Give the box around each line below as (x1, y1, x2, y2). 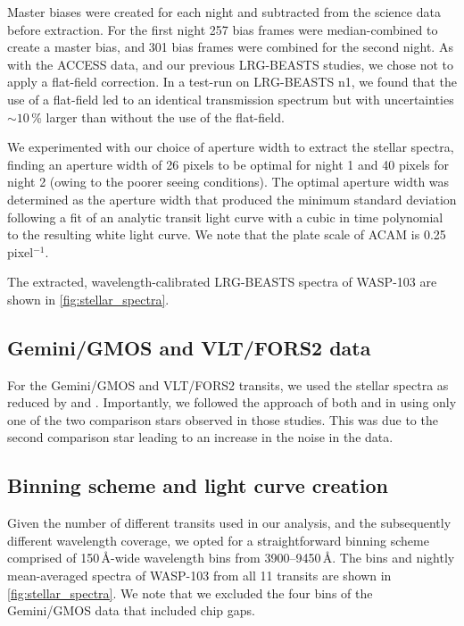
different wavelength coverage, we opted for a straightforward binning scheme (7, 530, 429, 549)
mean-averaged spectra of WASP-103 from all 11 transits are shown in (7, 566, 392, 585)
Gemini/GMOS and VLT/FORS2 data (7, 333, 371, 361)
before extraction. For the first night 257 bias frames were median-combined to (7, 20, 438, 38)
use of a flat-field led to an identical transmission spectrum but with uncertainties (7, 89, 454, 108)
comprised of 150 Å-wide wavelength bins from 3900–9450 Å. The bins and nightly (7, 548, 455, 567)
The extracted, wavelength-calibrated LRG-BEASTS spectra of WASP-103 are (7, 272, 437, 291)
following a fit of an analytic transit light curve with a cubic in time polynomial (7, 207, 443, 226)
